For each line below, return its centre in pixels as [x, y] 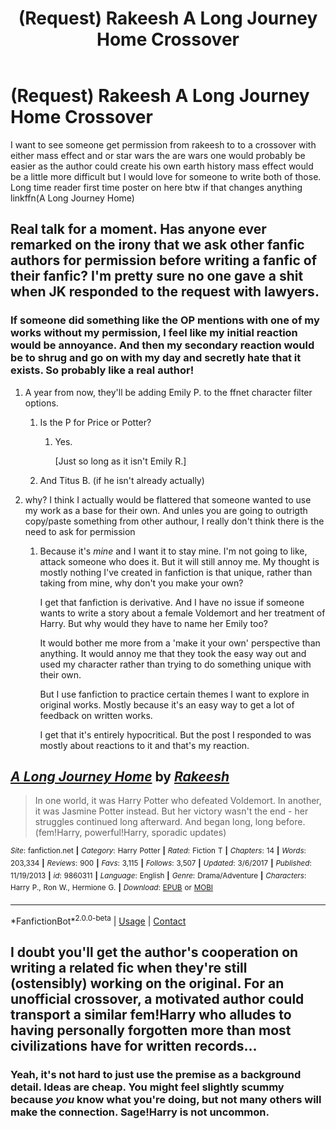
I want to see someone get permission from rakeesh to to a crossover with [163, 144]
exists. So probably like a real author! [102, 370]
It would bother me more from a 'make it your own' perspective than [180, 643]
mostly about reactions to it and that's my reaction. [144, 745]
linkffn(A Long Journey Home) [72, 198]
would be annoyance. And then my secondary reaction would [162, 345]
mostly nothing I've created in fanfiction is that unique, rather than [176, 572]
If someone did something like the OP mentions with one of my [165, 320]
